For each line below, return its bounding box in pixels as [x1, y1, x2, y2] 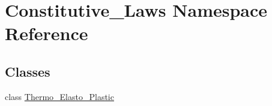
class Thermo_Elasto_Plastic [5, 90, 114, 102]
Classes [5, 62, 50, 80]
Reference [5, 21, 88, 46]
